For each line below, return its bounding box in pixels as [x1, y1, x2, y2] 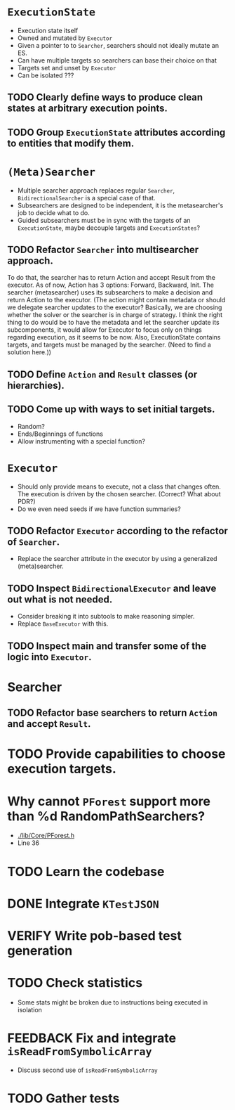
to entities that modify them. [7, 137, 135, 149]
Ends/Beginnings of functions [17, 430, 104, 438]
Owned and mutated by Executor [17, 34, 113, 42]
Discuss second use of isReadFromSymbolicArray [17, 1066, 158, 1074]
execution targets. [7, 761, 117, 777]
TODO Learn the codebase [7, 863, 165, 879]
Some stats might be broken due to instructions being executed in [17, 998, 208, 1007]
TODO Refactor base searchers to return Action [7, 707, 217, 719]
